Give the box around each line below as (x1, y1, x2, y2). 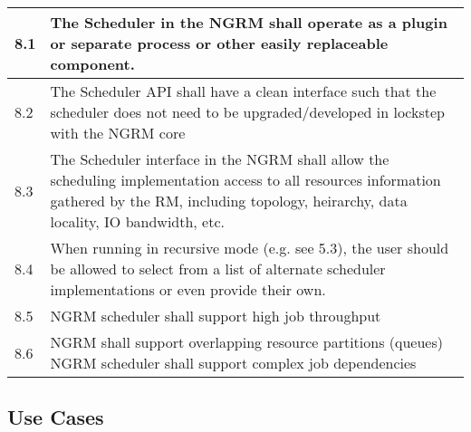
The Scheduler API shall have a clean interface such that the (50, 81, 437, 101)
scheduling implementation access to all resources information (50, 169, 441, 190)
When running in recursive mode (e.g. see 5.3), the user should (50, 237, 449, 258)
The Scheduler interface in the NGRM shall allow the (50, 149, 389, 169)
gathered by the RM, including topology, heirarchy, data (50, 190, 408, 211)
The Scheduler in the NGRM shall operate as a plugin (50, 12, 447, 33)
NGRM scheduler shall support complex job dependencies (50, 352, 417, 373)
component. (50, 53, 135, 74)
